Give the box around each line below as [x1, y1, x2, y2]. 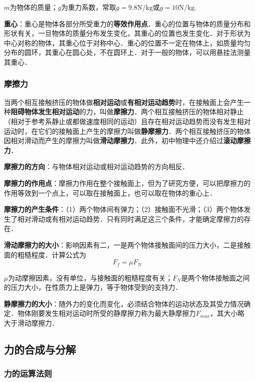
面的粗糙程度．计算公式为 [4, 249, 86, 259]
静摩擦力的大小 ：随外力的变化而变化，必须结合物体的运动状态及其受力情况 [4, 298, 244, 308]
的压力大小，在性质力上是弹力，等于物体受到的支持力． [4, 282, 182, 292]
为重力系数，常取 [61, 2, 116, 12]
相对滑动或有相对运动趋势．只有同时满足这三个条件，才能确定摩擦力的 [17, 213, 244, 224]
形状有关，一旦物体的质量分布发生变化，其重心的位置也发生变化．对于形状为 [4, 28, 251, 38]
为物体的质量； [10, 2, 58, 12]
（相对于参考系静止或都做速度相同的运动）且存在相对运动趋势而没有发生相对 [4, 116, 251, 126]
